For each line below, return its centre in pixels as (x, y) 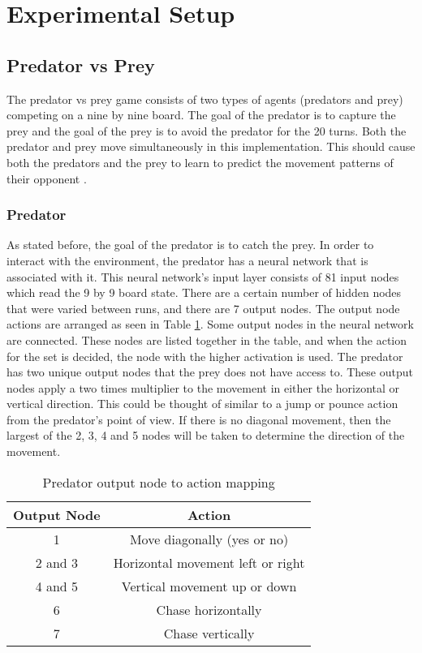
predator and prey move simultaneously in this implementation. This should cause (211, 146)
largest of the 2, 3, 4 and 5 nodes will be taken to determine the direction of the (206, 435)
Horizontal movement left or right (209, 562)
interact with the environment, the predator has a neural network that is (187, 260)
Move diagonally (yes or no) (209, 539)
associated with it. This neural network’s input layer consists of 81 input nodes (203, 276)
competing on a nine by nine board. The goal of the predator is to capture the (201, 115)
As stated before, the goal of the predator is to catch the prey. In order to (190, 245)
